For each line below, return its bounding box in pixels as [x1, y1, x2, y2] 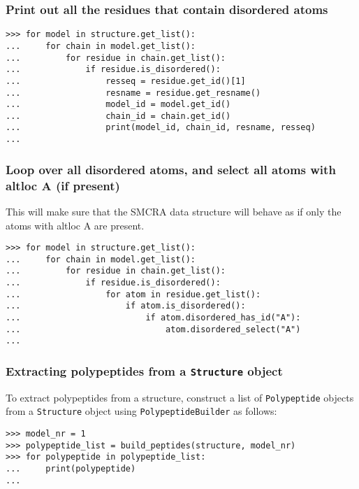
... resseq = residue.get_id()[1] [6, 76, 246, 86]
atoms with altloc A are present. [6, 218, 145, 232]
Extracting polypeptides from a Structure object [6, 362, 283, 379]
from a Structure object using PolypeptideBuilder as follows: [6, 404, 277, 418]
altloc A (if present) [6, 176, 120, 194]
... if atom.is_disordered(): [6, 301, 246, 311]
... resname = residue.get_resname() [6, 87, 261, 98]
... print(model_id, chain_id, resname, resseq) [6, 122, 316, 133]
